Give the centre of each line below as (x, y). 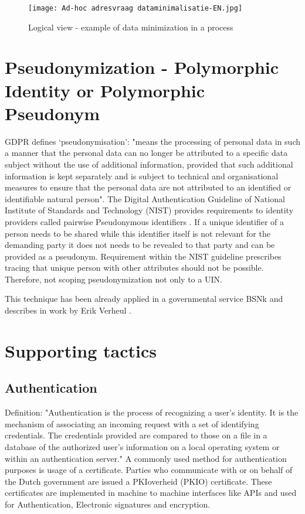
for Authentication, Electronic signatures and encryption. (108, 504)
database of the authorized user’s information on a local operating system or (142, 447)
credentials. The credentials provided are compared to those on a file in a (136, 435)
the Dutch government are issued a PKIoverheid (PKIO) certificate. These (138, 481)
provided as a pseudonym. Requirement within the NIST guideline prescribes (143, 256)
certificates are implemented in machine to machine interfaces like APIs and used (151, 493)
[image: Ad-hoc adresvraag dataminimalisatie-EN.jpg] (135, 8)
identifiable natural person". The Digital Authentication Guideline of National (145, 198)
